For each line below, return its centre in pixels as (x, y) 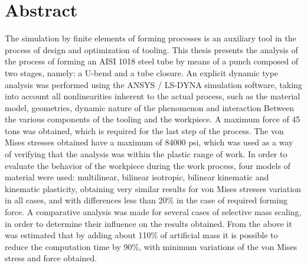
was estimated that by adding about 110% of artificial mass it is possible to (141, 235)
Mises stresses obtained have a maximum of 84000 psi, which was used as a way (149, 142)
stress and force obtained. (51, 258)
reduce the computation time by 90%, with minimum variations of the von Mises (151, 246)
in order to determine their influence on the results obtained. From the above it (148, 223)
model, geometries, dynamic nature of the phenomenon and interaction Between (149, 107)
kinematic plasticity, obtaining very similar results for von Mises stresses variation (153, 188)
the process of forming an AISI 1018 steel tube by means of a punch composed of (152, 61)
